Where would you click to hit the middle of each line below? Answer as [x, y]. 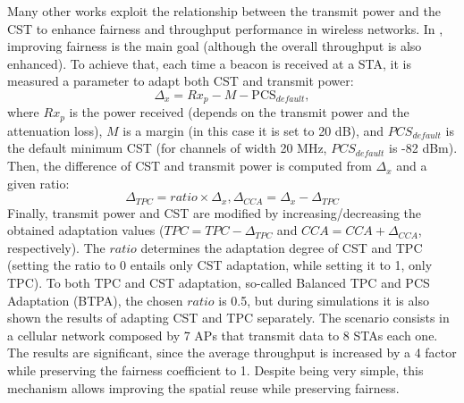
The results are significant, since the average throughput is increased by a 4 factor [232, 353]
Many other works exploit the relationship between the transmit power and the [224, 11]
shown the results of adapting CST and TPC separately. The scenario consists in [228, 318]
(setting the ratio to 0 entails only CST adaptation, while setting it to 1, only [220, 265]
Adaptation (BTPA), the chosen [95, 300]
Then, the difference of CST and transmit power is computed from [190, 166]
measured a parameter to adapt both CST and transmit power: [181, 81]
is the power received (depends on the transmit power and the [239, 112]
